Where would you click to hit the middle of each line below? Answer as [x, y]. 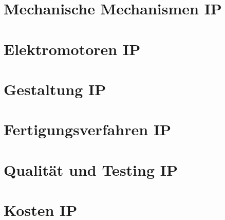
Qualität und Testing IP [91, 169]
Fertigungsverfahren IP [88, 129]
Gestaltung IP [55, 89]
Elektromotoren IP [72, 49]
